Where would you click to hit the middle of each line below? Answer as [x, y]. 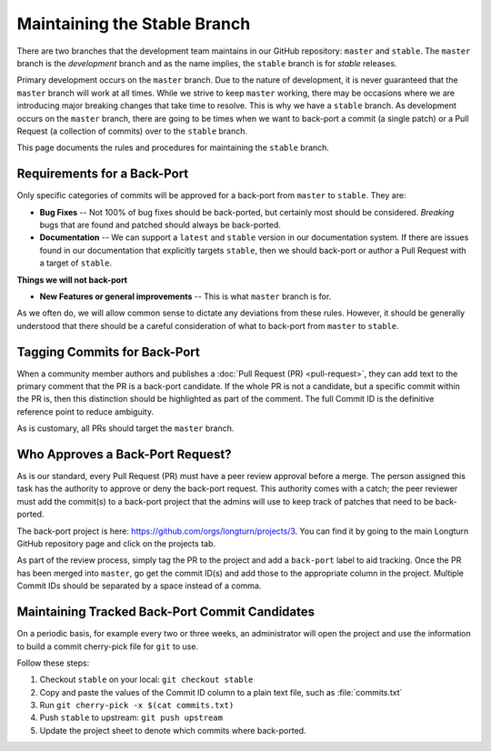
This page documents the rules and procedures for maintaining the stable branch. [173, 148]
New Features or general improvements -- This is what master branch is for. [185, 296]
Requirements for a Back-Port [103, 174]
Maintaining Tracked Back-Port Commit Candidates [166, 612]
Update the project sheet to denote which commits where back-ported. [173, 730]
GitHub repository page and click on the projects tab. [116, 544]
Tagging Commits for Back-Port [108, 351]
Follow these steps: [53, 663]
